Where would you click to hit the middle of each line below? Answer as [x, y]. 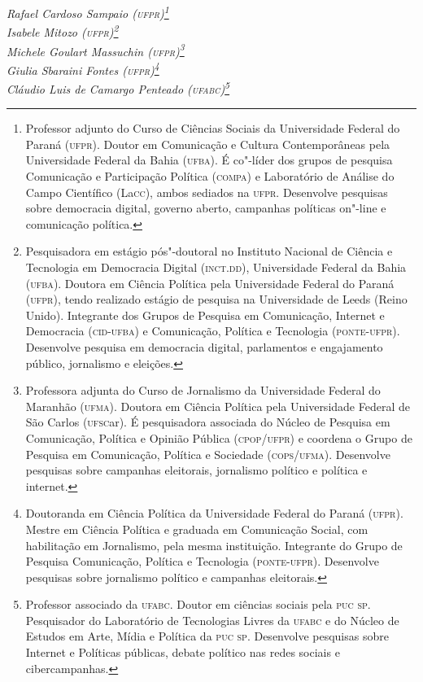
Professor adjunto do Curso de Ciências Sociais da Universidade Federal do [213, 128]
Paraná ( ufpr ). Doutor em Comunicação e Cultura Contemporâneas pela [208, 144]
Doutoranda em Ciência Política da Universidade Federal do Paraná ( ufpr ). [214, 513]
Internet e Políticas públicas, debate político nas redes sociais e [183, 652]
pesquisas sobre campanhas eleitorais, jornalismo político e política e [196, 470]
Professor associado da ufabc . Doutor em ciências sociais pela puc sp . [198, 604]
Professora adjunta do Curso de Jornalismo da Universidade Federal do [203, 390]
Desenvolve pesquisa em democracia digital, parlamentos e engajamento [204, 346]
